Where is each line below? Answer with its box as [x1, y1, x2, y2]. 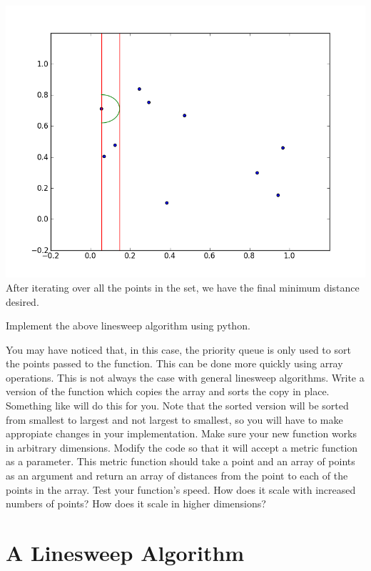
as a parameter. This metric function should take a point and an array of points [6, 454, 355, 469]
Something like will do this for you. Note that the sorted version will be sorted [6, 398, 349, 413]
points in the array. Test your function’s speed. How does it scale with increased [6, 482, 356, 497]
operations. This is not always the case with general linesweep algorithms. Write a [6, 369, 365, 384]
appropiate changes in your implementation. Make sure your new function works [6, 426, 357, 441]
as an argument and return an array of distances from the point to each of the [6, 468, 348, 483]
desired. [6, 294, 39, 309]
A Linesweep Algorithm [6, 538, 245, 567]
